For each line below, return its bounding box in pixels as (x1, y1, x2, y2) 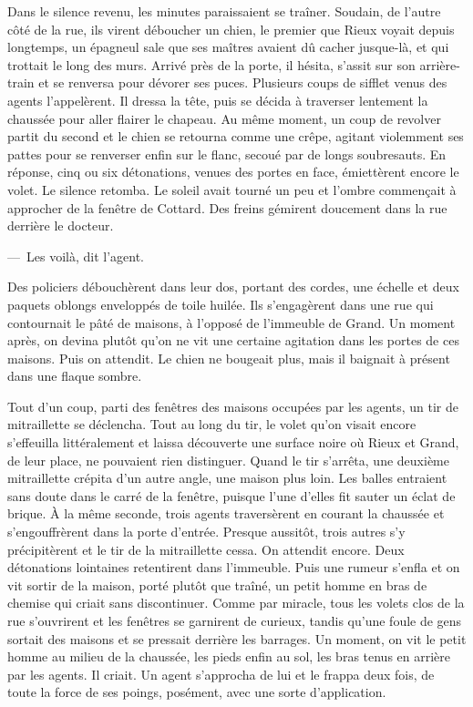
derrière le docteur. (7, 216, 114, 235)
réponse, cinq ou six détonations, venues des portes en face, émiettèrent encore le (7, 162, 459, 181)
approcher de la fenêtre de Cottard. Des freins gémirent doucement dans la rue (7, 198, 447, 217)
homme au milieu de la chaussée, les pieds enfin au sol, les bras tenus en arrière (7, 647, 451, 666)
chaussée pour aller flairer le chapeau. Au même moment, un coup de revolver (7, 108, 441, 128)
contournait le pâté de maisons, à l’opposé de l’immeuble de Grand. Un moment (7, 313, 456, 332)
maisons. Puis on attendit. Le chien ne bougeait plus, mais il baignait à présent (7, 348, 450, 367)
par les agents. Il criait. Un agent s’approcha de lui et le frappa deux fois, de (7, 664, 435, 683)
